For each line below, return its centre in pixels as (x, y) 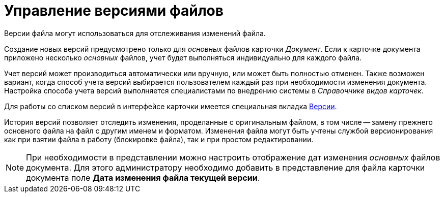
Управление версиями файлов (114, 11)
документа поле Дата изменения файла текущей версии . (143, 177)
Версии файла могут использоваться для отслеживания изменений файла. (135, 33)
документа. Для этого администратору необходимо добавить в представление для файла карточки (226, 167)
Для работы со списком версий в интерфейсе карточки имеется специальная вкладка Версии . (171, 106)
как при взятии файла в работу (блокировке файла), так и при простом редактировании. (159, 139)
